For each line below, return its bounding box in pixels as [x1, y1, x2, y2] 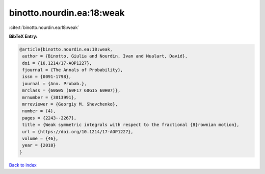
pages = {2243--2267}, [22, 115, 77, 121]
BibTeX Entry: [9, 33, 38, 39]
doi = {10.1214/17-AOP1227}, [22, 60, 92, 66]
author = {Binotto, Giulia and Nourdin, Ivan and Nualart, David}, [22, 53, 188, 59]
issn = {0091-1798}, [22, 74, 72, 79]
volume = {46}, [22, 136, 59, 141]
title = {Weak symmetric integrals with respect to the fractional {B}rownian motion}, [22, 122, 240, 127]
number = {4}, [22, 108, 56, 114]
